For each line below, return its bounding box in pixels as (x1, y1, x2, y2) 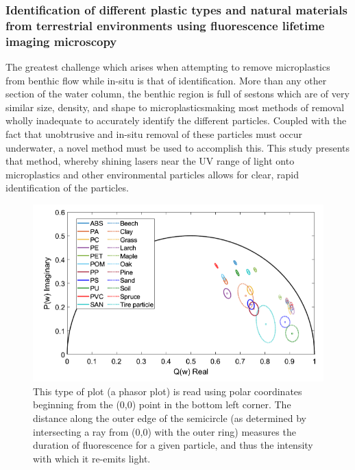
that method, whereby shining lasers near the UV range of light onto (5, 154, 295, 168)
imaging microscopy (5, 32, 117, 49)
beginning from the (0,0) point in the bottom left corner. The (33, 397, 291, 412)
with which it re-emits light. (33, 451, 151, 465)
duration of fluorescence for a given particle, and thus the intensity (33, 438, 313, 452)
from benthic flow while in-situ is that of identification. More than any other (5, 73, 327, 87)
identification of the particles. (5, 180, 129, 195)
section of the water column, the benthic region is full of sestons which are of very (5, 86, 350, 101)
